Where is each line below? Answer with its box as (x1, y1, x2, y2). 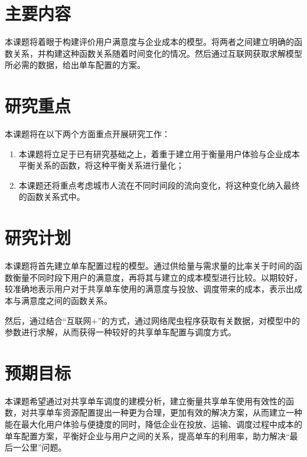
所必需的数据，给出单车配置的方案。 (5, 59, 145, 71)
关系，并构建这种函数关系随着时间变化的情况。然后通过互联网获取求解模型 (12, 47, 302, 59)
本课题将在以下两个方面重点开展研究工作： (5, 128, 170, 140)
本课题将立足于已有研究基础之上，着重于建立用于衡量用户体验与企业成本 (18, 147, 300, 160)
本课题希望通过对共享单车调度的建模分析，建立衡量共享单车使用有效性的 (5, 394, 286, 407)
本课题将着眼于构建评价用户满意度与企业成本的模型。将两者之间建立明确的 (5, 35, 294, 48)
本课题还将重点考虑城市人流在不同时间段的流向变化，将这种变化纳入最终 (18, 179, 300, 191)
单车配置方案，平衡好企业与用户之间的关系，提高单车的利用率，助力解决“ (5, 429, 290, 442)
